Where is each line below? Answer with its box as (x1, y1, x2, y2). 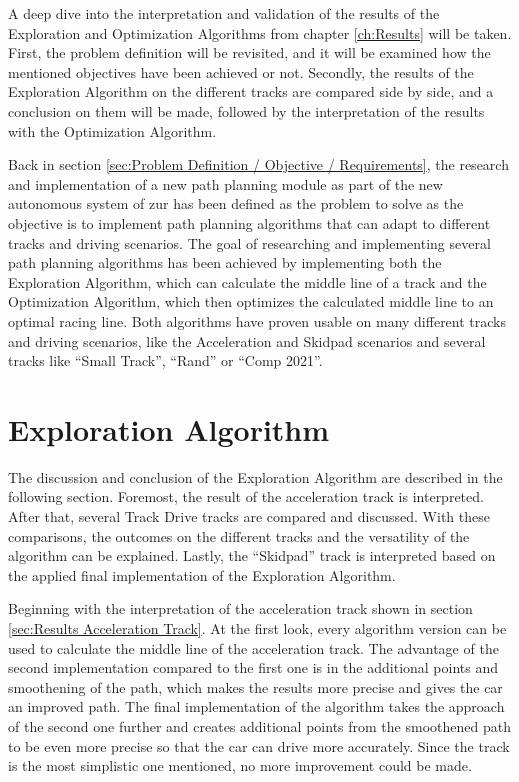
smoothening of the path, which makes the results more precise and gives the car (8, 676, 503, 697)
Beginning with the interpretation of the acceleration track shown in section (8, 598, 473, 619)
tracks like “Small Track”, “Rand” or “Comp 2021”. (8, 350, 323, 371)
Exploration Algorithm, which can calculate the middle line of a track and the (8, 271, 487, 292)
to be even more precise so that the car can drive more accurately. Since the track (8, 735, 510, 756)
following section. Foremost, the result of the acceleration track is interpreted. (8, 486, 484, 507)
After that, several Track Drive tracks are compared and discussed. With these (8, 506, 490, 526)
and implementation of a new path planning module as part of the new (8, 173, 443, 194)
